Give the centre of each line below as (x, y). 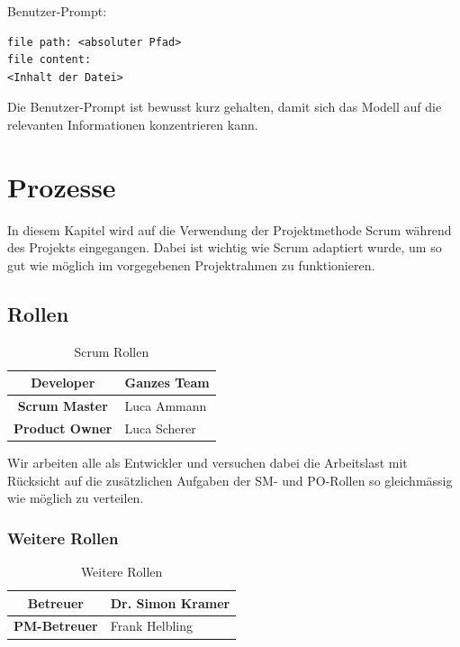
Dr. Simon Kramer (170, 602)
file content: (50, 60)
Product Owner (63, 428)
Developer (63, 383)
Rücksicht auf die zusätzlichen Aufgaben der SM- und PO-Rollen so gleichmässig (230, 480)
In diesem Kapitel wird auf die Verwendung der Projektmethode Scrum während (230, 229)
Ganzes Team (167, 383)
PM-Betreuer (56, 626)
